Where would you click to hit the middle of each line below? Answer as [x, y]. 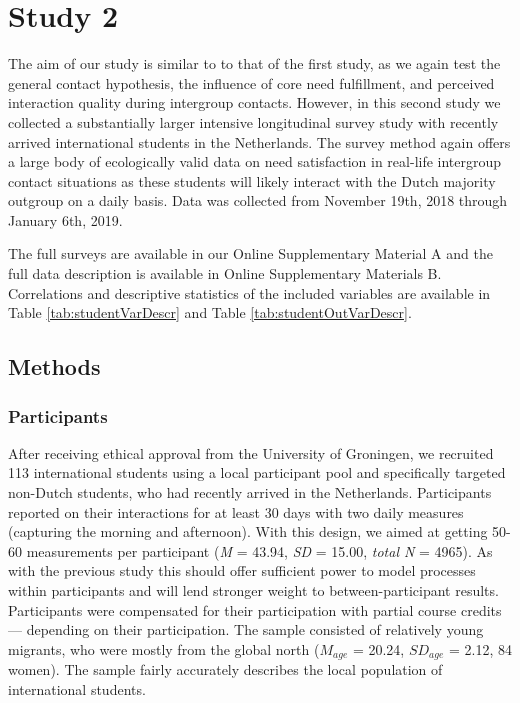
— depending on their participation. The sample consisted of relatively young [246, 629]
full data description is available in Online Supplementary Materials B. [225, 273]
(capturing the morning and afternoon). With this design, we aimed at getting [248, 531]
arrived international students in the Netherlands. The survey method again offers [259, 141]
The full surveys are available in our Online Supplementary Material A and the [250, 253]
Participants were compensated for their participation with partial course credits [255, 609]
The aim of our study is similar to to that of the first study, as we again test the [254, 63]
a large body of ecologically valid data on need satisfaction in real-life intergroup [255, 161]
